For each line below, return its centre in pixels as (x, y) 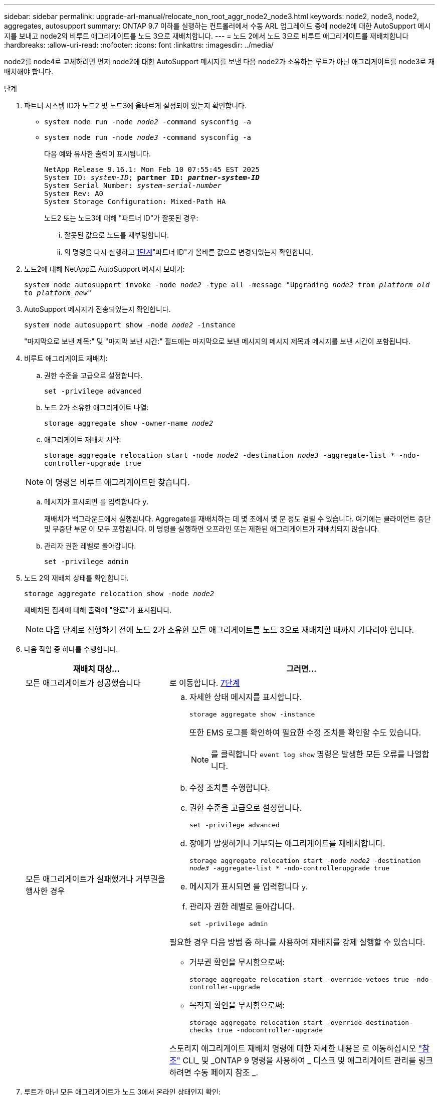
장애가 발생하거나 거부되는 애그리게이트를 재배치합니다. (287, 843)
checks (201, 1030)
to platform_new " (58, 293)
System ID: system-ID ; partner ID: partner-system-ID (152, 177)
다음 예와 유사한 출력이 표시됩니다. (97, 154)
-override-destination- (370, 1023)
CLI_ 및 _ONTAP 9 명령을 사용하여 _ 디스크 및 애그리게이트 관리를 (299, 1060)
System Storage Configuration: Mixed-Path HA (135, 202)
